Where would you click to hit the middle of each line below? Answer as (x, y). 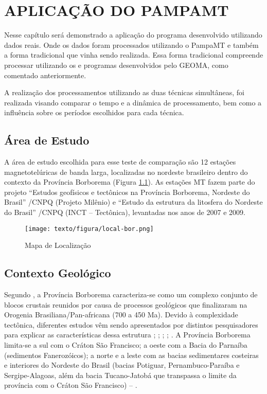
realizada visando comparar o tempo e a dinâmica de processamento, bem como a (133, 102)
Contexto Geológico (58, 273)
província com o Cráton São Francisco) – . (71, 385)
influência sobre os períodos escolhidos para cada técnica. (94, 112)
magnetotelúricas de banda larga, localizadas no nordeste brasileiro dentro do (126, 172)
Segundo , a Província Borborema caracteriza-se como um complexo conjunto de (131, 294)
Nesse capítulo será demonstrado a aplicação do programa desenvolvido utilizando (133, 35)
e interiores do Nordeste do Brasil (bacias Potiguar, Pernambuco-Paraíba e (122, 365)
